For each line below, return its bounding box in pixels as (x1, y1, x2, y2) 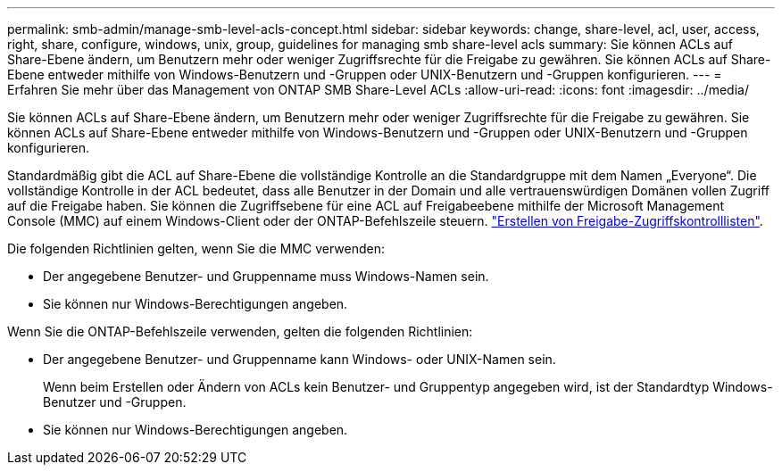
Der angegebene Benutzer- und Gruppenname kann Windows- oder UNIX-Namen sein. (43, 352, 556, 367)
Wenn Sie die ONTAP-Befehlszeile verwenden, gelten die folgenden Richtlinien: (7, 324, 473, 339)
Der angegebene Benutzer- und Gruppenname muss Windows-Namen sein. (43, 269, 489, 284)
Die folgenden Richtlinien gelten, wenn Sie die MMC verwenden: (7, 241, 386, 256)
